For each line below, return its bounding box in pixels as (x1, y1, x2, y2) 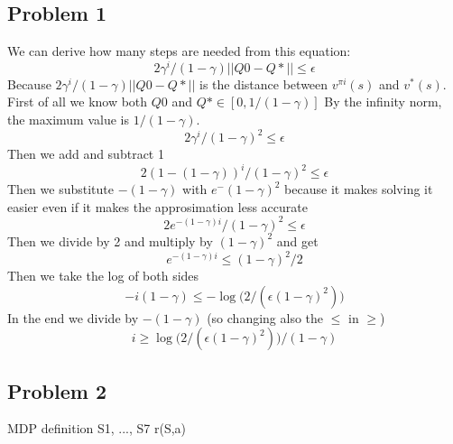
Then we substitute (7, 180, 114, 199)
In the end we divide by (7, 308, 139, 327)
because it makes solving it (284, 180, 433, 199)
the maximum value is (7, 110, 130, 129)
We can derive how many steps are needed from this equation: (7, 42, 351, 60)
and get (276, 231, 319, 250)
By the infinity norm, (324, 92, 442, 111)
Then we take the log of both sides (7, 266, 199, 285)
